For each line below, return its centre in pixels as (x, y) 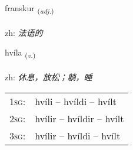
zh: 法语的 (24, 32)
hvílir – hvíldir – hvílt (79, 118)
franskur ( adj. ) (29, 9)
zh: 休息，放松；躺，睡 (49, 77)
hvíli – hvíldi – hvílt (76, 101)
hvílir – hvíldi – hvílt (78, 135)
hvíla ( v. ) (20, 53)
